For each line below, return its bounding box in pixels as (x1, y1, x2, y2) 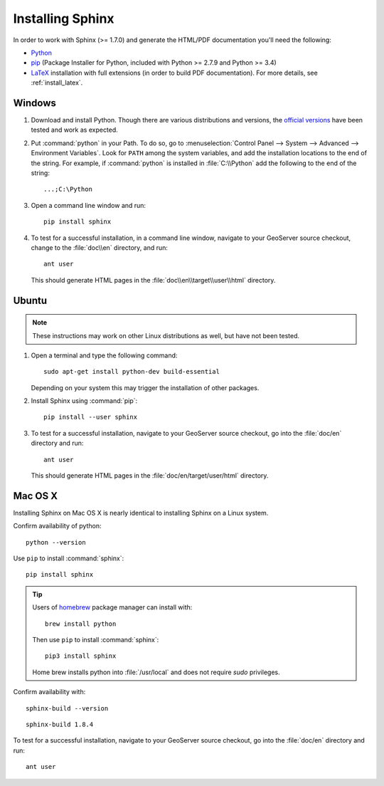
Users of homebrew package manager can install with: (32, 603, 193, 612)
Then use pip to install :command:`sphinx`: (32, 636, 159, 644)
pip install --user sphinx (43, 413, 138, 421)
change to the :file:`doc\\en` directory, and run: (31, 243, 169, 252)
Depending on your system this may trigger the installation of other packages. (31, 383, 260, 392)
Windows (13, 97, 56, 109)
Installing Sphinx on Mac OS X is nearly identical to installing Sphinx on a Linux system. (13, 508, 269, 517)
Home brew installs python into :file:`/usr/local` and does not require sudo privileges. (32, 668, 280, 676)
